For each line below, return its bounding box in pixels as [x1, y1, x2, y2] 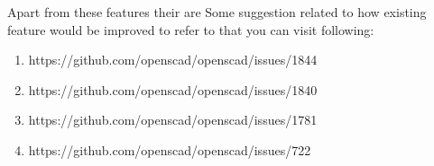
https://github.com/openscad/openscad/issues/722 [28, 140, 311, 159]
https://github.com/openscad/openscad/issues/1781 [28, 110, 318, 129]
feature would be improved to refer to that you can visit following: [7, 20, 374, 39]
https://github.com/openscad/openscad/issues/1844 [28, 50, 318, 69]
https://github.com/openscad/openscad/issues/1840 [28, 80, 318, 99]
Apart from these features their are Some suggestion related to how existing [7, 3, 427, 21]
